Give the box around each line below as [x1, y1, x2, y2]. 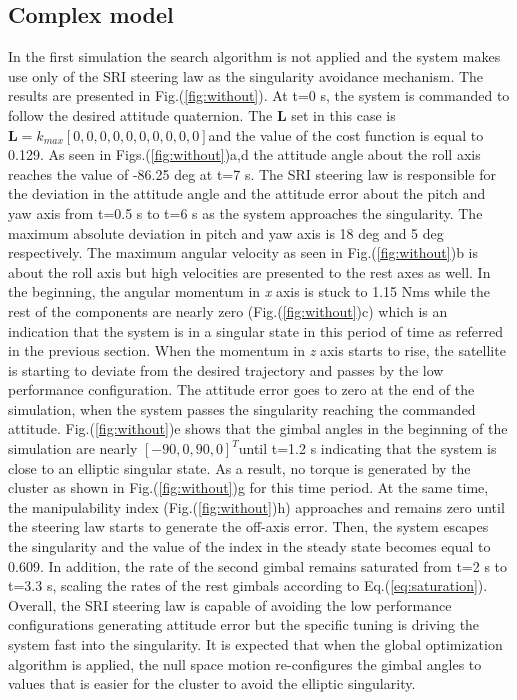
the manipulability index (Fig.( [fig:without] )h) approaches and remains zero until [8, 496, 505, 517]
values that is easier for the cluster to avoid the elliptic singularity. [8, 673, 416, 694]
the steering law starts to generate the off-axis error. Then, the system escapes [8, 516, 489, 537]
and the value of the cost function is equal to [208, 124, 484, 145]
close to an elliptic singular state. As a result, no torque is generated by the [8, 457, 471, 478]
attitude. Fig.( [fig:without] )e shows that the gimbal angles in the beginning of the [8, 418, 508, 439]
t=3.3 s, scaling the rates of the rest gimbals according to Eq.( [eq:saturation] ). [8, 575, 488, 596]
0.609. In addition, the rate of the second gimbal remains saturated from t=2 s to [8, 555, 508, 576]
